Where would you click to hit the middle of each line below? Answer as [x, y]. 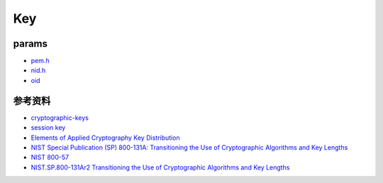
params [30, 44]
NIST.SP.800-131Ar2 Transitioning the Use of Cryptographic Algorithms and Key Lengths [160, 167]
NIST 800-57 [50, 157]
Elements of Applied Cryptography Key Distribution [105, 138]
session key [48, 128]
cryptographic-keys [60, 118]
